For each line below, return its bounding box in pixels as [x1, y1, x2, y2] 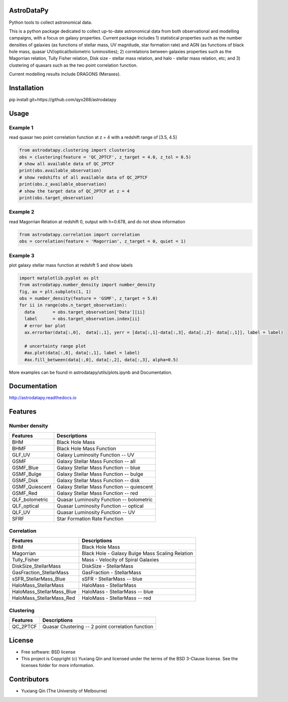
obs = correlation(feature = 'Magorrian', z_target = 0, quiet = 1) [19, 239, 186, 244]
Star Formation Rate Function [56, 515, 124, 522]
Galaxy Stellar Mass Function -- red [56, 490, 138, 496]
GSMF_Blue [12, 464, 39, 471]
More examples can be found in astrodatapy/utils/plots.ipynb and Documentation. [9, 369, 173, 375]
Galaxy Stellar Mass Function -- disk [56, 477, 140, 484]
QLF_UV [12, 509, 31, 515]
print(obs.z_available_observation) [19, 181, 107, 187]
